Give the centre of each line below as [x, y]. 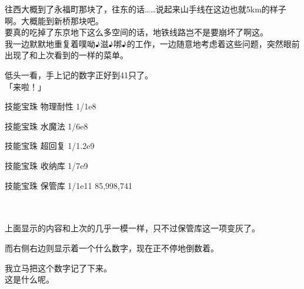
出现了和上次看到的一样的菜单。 [66, 55]
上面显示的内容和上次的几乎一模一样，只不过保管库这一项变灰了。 [132, 228]
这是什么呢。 [29, 279]
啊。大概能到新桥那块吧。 [54, 20]
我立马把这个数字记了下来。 [58, 268]
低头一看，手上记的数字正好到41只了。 [79, 74]
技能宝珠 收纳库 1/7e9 [46, 165]
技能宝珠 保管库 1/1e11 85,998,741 [69, 185]
